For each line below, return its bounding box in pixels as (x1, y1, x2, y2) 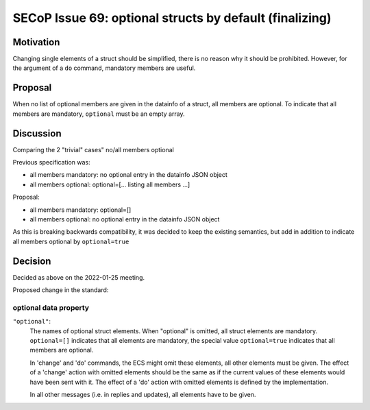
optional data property (12, 302, 89, 312)
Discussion (12, 128, 62, 139)
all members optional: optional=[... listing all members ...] (29, 180, 190, 189)
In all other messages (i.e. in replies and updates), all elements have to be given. (29, 390, 256, 398)
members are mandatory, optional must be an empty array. (12, 110, 185, 118)
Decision (12, 255, 51, 267)
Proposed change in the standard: (12, 286, 109, 294)
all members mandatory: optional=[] (29, 206, 132, 214)
